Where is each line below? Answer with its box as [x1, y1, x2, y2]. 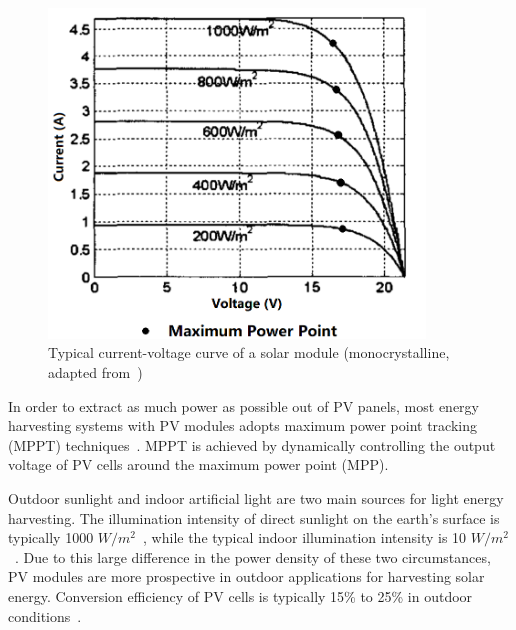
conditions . [8, 605, 82, 626]
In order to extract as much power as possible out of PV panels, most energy [8, 395, 479, 416]
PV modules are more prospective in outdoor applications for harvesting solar [8, 566, 485, 587]
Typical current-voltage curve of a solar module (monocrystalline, [48, 342, 450, 363]
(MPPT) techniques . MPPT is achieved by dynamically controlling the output [8, 434, 496, 455]
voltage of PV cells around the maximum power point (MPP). [8, 454, 389, 475]
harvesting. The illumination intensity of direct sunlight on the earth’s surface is [8, 507, 500, 528]
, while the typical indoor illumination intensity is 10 [143, 527, 467, 548]
